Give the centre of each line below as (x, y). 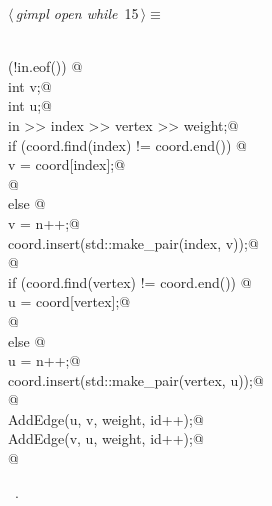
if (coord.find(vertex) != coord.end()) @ (130, 281)
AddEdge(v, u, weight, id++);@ (106, 438)
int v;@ (30, 85)
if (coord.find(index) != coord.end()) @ (127, 144)
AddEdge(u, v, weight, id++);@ (106, 418)
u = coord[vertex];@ (69, 301)
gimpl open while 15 (77, 13)
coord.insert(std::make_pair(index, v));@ (133, 242)
